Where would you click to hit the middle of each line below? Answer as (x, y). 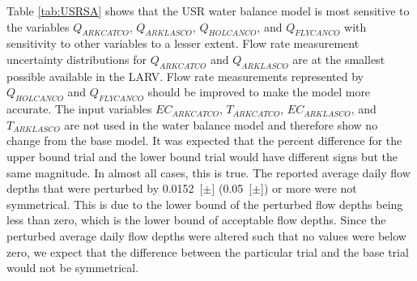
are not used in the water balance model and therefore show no (221, 124)
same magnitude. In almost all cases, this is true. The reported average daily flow (208, 172)
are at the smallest (339, 59)
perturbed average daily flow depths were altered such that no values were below (206, 235)
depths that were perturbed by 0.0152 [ (105, 188)
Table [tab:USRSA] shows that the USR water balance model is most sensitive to (208, 11)
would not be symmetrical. (73, 268)
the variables (38, 26)
